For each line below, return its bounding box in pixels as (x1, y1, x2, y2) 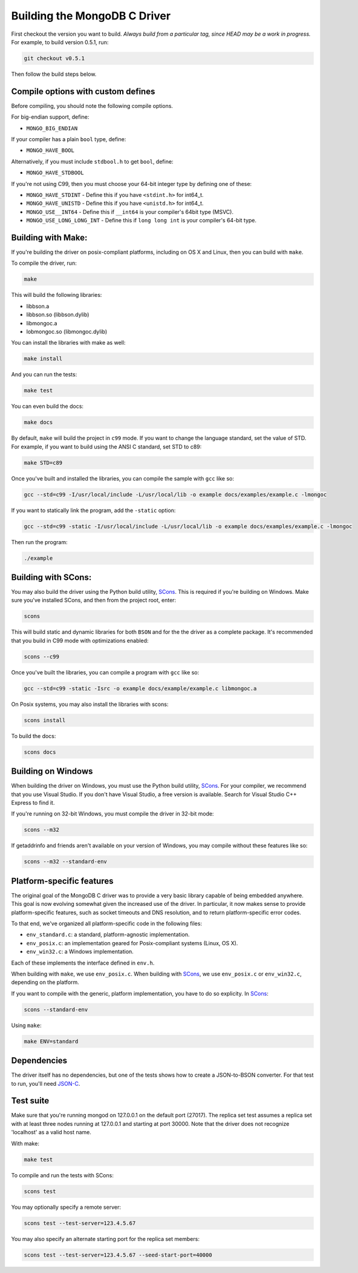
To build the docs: (11, 732, 56, 739)
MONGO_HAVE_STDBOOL (26, 170, 84, 176)
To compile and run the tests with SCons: (11, 1171, 114, 1178)
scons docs (24, 748, 56, 756)
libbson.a (26, 302, 50, 310)
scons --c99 (24, 653, 60, 660)
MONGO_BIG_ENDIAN (26, 125, 78, 131)
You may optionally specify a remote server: (11, 1203, 121, 1211)
